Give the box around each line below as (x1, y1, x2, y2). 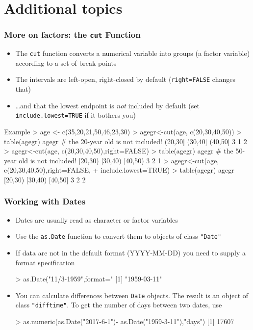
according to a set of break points (15, 57, 117, 68)
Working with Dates (4, 195, 86, 207)
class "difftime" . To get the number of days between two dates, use (15, 300, 222, 310)
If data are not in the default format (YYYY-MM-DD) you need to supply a (15, 247, 246, 257)
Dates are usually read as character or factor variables (15, 214, 178, 225)
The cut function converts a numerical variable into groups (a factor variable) (15, 48, 250, 58)
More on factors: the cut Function (4, 28, 141, 41)
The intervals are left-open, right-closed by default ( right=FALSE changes (15, 74, 235, 84)
